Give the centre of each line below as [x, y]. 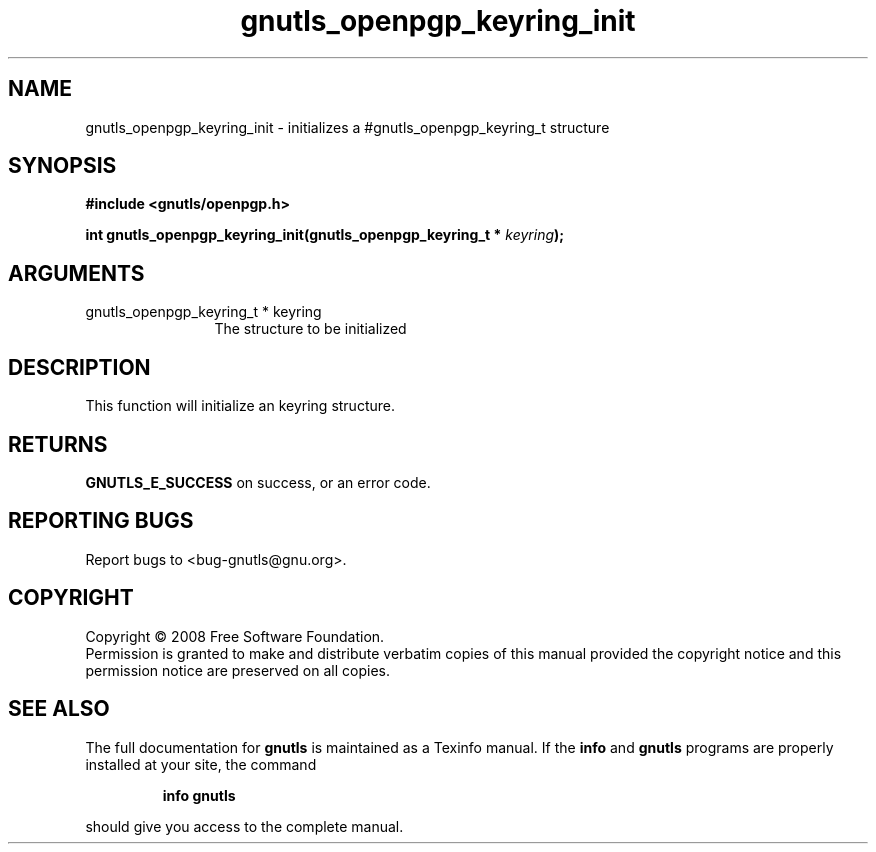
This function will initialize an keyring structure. [240, 406]
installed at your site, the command [201, 764]
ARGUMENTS [76, 273]
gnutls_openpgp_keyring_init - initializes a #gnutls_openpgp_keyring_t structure [347, 127]
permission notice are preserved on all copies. [237, 670]
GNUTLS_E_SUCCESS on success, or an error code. [258, 482]
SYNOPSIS [62, 166]
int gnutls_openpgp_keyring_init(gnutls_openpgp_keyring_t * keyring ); [325, 235]
